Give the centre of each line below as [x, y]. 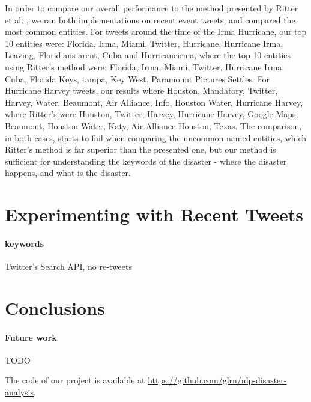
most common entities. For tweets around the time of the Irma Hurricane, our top [156, 32]
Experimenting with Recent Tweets [154, 214]
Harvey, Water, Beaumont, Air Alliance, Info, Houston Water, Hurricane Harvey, [154, 102]
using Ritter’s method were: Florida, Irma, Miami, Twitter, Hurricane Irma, [145, 66]
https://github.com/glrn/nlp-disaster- [217, 380]
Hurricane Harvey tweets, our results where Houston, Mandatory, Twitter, [141, 90]
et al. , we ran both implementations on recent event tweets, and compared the [150, 20]
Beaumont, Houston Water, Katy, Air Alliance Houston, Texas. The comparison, [153, 125]
